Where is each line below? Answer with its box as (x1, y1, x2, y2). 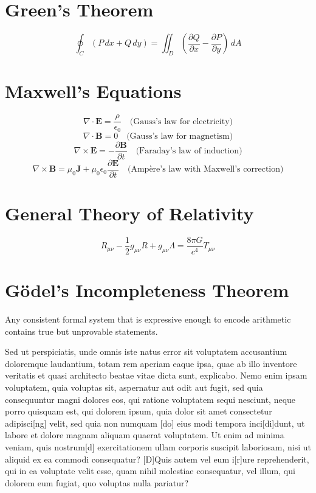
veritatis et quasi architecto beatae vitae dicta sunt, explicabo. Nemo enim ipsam (5, 369, 307, 382)
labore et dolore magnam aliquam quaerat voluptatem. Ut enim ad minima (5, 428, 284, 441)
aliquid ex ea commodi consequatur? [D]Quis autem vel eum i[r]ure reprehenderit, (5, 452, 309, 465)
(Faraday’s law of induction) (136, 147, 242, 156)
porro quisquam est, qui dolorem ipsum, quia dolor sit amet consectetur (5, 405, 272, 418)
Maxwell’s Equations (5, 79, 182, 103)
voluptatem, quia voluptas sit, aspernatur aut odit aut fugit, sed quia (5, 380, 263, 393)
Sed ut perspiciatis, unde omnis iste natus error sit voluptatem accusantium (5, 345, 287, 358)
